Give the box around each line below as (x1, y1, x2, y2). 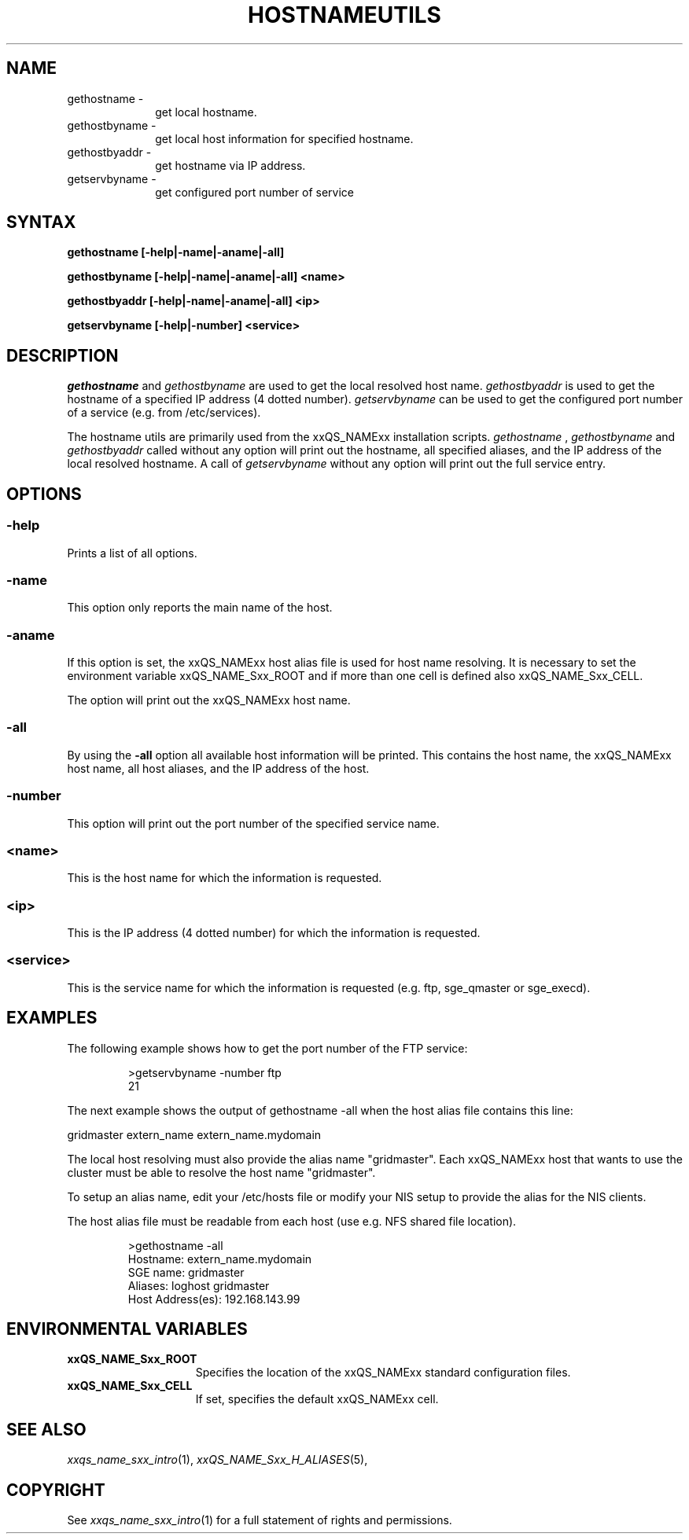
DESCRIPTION (6, 345, 119, 366)
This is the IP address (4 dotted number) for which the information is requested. (67, 926, 481, 939)
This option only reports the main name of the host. (67, 601, 333, 615)
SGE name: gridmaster (127, 1265, 245, 1279)
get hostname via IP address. (155, 158, 306, 172)
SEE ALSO (6, 1419, 87, 1439)
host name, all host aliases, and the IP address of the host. (67, 761, 370, 775)
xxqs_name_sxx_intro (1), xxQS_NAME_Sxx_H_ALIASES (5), (67, 1453, 368, 1467)
